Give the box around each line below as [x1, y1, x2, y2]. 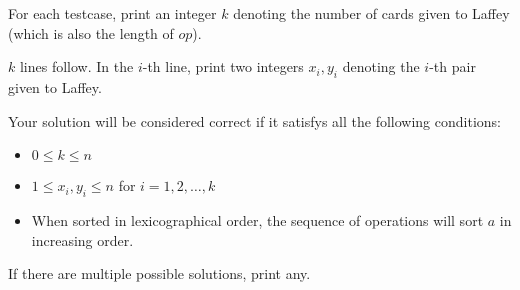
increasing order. [31, 229, 134, 250]
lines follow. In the [19, 56, 134, 77]
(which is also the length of [8, 22, 174, 43]
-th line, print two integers [142, 56, 304, 77]
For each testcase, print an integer [8, 3, 217, 23]
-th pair [429, 56, 476, 77]
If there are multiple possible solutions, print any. [8, 263, 311, 284]
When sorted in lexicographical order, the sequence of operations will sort [31, 209, 484, 230]
